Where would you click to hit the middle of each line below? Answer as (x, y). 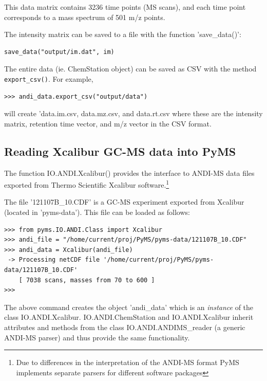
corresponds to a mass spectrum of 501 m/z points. (85, 17)
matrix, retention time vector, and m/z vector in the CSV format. (108, 123)
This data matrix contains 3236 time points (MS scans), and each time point (125, 7)
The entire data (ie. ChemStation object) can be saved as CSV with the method (130, 69)
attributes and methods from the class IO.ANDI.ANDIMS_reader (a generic (125, 327)
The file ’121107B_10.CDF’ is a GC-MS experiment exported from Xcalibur (124, 202)
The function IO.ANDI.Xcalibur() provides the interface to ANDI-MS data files (129, 173)
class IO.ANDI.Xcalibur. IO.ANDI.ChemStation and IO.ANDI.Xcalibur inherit (129, 317)
